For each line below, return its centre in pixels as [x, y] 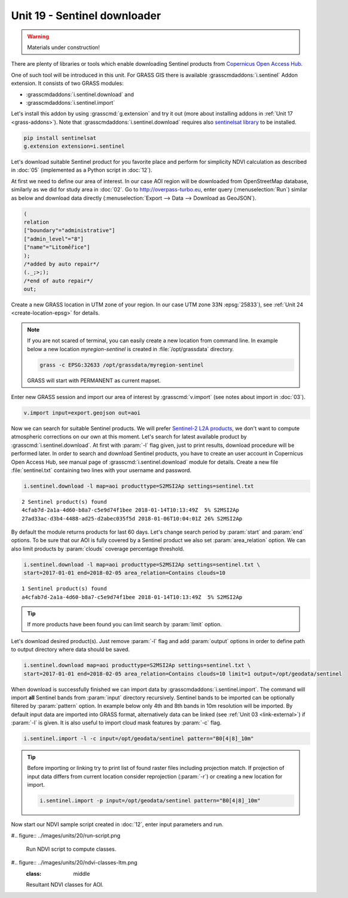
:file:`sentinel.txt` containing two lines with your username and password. [101, 470]
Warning [38, 36]
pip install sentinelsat [60, 138]
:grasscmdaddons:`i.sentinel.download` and [80, 94]
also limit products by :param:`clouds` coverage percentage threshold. [98, 549]
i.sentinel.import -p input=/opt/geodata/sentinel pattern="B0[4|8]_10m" [150, 801]
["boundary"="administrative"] [70, 231]
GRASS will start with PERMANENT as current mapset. [94, 380]
